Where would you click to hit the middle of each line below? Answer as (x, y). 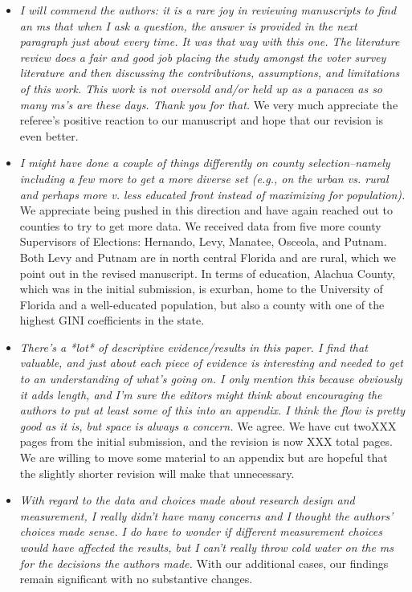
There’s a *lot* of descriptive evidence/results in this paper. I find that (194, 347)
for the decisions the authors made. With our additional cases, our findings (204, 563)
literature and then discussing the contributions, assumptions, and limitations (210, 73)
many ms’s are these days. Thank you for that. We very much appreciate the (209, 104)
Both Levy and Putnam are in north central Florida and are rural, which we (208, 257)
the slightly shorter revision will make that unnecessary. (157, 473)
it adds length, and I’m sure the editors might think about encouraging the (201, 394)
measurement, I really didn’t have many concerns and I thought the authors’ (206, 515)
